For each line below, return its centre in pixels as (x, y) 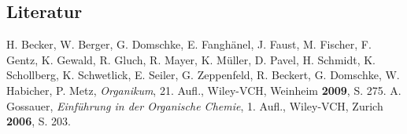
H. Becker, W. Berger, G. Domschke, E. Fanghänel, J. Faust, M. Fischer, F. (189, 44)
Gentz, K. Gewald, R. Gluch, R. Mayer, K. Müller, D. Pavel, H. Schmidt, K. (191, 59)
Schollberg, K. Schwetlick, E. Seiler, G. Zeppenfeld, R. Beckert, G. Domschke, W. (203, 75)
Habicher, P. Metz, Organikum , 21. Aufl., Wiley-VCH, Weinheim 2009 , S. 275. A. (204, 90)
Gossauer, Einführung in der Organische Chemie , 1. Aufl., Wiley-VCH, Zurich (195, 105)
